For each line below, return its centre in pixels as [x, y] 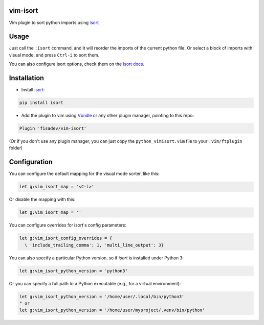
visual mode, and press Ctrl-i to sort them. [54, 55]
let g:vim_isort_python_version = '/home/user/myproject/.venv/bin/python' [112, 310]
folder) [16, 148]
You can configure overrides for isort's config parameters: [68, 225]
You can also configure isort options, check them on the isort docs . [77, 64]
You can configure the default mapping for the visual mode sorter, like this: [84, 174]
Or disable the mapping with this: [42, 200]
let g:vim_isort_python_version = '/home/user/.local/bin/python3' [102, 296]
